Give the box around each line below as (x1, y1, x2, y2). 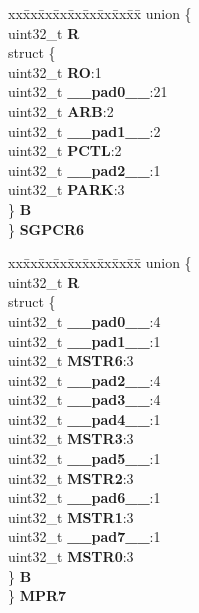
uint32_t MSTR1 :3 (8, 506, 134, 527)
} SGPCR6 (8, 218, 85, 239)
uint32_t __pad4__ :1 (8, 408, 161, 429)
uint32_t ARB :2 (8, 100, 114, 121)
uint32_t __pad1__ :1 (8, 330, 161, 351)
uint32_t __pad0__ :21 (8, 81, 168, 102)
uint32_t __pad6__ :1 (8, 487, 161, 508)
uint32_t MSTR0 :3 (8, 546, 134, 567)
